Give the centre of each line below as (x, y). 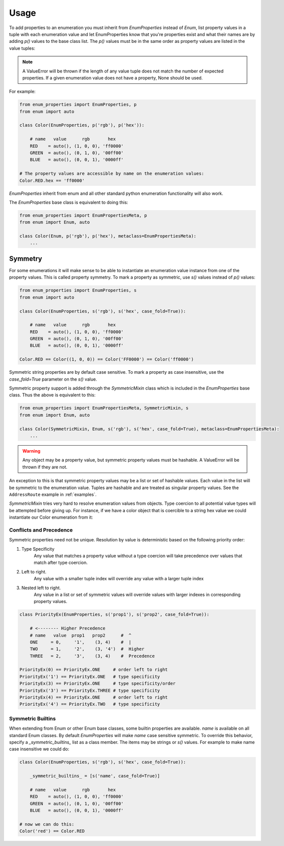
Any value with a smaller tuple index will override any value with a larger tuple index (119, 579)
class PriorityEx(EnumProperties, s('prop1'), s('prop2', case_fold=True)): (114, 615)
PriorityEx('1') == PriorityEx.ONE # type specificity (90, 676)
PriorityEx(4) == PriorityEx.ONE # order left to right (94, 697)
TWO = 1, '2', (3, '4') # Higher (87, 649)
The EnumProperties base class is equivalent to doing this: (69, 202)
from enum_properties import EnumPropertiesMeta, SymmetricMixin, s (104, 408)
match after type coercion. (61, 563)
